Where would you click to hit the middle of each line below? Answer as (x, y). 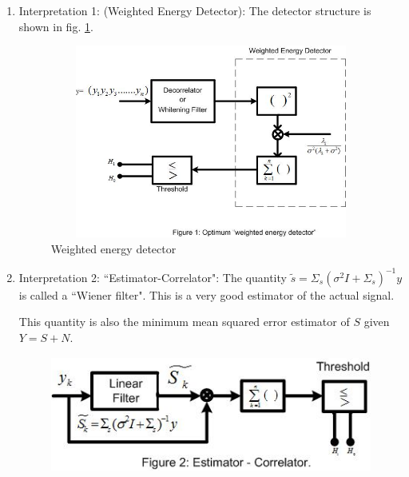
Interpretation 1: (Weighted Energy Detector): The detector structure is (195, 10)
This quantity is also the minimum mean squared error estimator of (184, 322)
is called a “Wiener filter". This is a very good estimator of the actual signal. (206, 294)
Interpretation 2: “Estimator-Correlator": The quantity (153, 277)
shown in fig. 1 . (56, 26)
